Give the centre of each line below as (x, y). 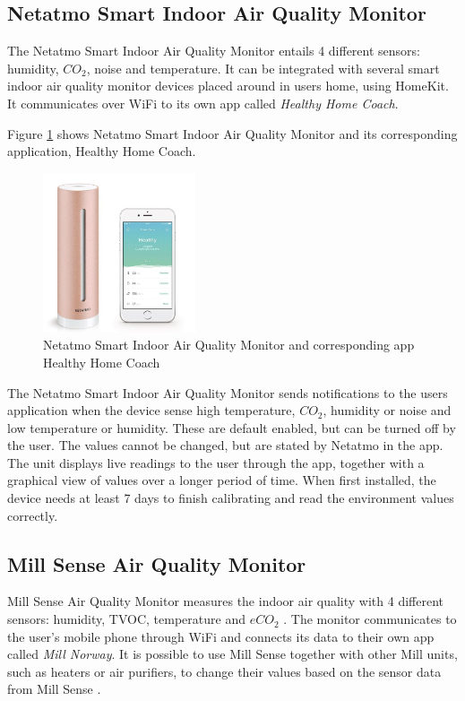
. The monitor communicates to (370, 619)
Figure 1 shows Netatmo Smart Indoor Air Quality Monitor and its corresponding (232, 133)
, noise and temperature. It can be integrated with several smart (263, 68)
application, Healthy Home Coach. (102, 151)
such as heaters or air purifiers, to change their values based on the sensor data (224, 671)
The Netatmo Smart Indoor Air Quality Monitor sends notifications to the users (228, 392)
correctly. (33, 515)
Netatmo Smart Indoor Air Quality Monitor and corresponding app (229, 345)
